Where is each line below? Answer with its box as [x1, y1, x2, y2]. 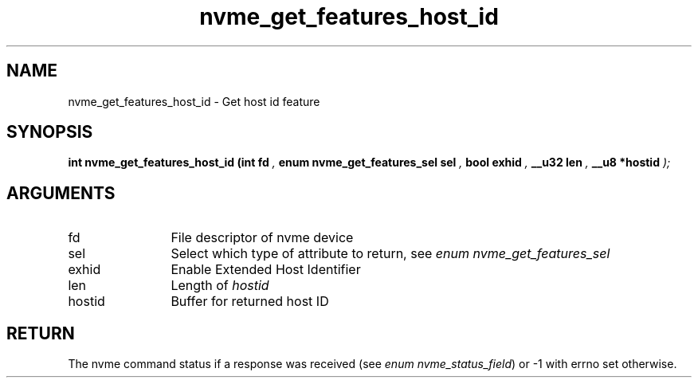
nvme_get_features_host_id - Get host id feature [68, 94, 320, 108]
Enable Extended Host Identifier [171, 261, 361, 278]
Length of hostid [171, 277, 269, 294]
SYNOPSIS [6, 122, 93, 143]
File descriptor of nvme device [171, 229, 354, 246]
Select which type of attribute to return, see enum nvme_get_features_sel [171, 245, 610, 262]
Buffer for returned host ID [171, 293, 329, 310]
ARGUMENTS [6, 182, 116, 203]
